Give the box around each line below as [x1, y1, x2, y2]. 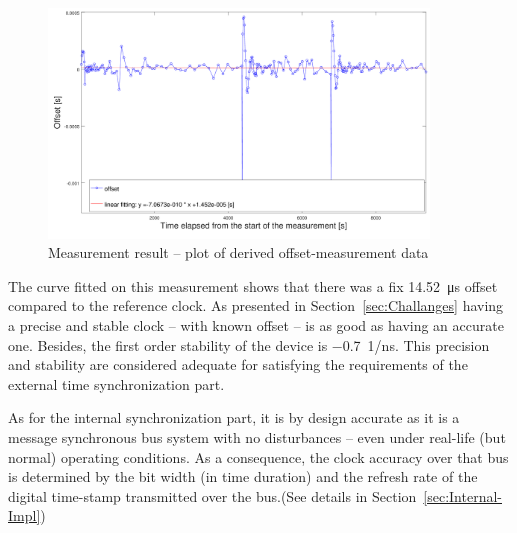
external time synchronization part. [8, 373, 225, 394]
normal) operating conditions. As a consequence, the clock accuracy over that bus [8, 446, 509, 467]
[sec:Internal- [423, 485, 502, 506]
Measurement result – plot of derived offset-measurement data [48, 242, 429, 263]
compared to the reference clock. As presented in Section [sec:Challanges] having [8, 295, 504, 316]
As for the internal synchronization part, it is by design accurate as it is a [8, 407, 460, 428]
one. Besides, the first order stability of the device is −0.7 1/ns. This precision [8, 334, 490, 355]
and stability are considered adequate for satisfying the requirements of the [8, 354, 468, 375]
